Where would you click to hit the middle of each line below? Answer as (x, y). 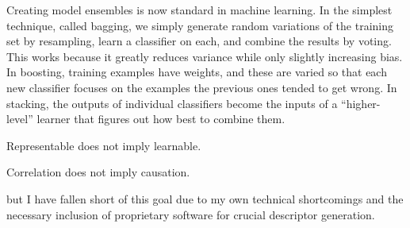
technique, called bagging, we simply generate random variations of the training (200, 25)
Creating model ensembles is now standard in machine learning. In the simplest (199, 10)
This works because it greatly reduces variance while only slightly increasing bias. (205, 56)
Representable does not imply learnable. (104, 145)
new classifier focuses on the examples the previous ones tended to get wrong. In (202, 87)
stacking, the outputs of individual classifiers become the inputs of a (172, 103)
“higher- (361, 103)
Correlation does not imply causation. (98, 172)
